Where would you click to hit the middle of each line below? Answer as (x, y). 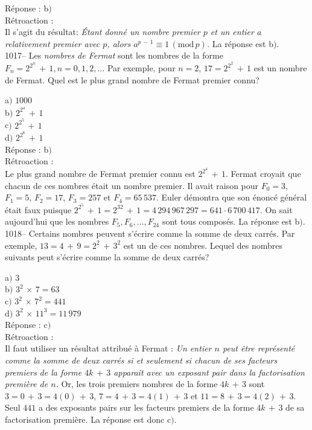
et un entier (232, 32)
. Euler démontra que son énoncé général (231, 197)
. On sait (276, 209)
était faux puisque (38, 209)
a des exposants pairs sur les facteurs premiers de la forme (146, 407)
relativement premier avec (53, 43)
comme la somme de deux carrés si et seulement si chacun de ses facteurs (141, 360)
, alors (119, 43)
